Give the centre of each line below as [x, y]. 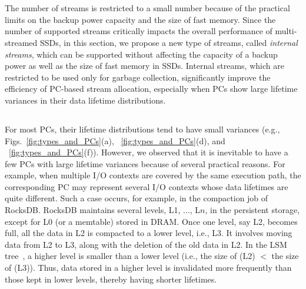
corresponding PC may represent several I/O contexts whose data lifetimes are [147, 186]
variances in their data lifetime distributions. [85, 100]
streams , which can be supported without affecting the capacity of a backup [141, 54]
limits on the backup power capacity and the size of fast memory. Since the [140, 19]
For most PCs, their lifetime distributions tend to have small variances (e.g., [142, 129]
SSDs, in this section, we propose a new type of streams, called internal [169, 42]
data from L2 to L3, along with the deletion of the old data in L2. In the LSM [146, 244]
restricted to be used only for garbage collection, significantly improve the [138, 77]
